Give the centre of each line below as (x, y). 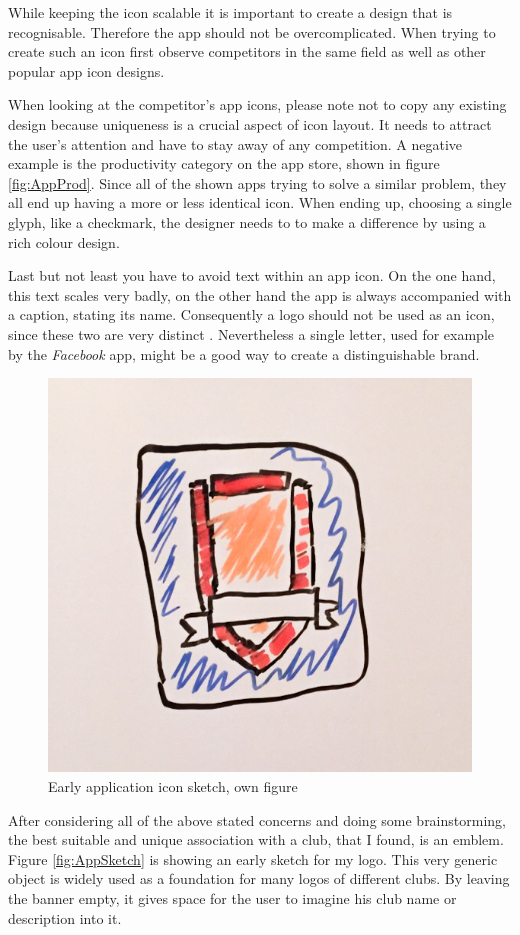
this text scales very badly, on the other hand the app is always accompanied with (260, 294)
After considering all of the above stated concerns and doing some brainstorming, (257, 819)
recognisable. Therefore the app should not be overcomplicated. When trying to (252, 31)
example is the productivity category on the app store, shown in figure (224, 163)
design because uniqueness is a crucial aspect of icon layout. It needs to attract (250, 123)
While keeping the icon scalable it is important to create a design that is (230, 12)
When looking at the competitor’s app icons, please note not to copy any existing (257, 104)
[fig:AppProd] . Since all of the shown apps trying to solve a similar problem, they (257, 182)
